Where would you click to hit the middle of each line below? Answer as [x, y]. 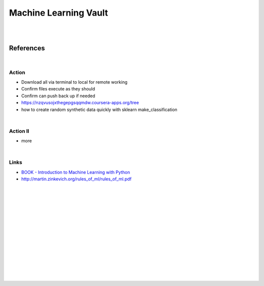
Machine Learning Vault [59, 13]
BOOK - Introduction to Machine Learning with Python [76, 172]
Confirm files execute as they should [58, 89]
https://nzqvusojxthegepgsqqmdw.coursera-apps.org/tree [80, 103]
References [27, 48]
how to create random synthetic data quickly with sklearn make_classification [99, 110]
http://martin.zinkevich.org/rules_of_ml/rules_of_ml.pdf [77, 179]
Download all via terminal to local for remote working [74, 82]
